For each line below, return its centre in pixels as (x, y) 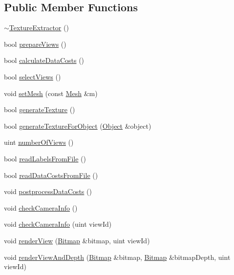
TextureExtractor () (39, 28)
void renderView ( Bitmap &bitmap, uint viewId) (77, 240)
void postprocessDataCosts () (48, 191)
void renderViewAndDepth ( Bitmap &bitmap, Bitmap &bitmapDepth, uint (117, 257)
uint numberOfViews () (39, 142)
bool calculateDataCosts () (44, 60)
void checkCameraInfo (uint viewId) (58, 224)
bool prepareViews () (35, 44)
